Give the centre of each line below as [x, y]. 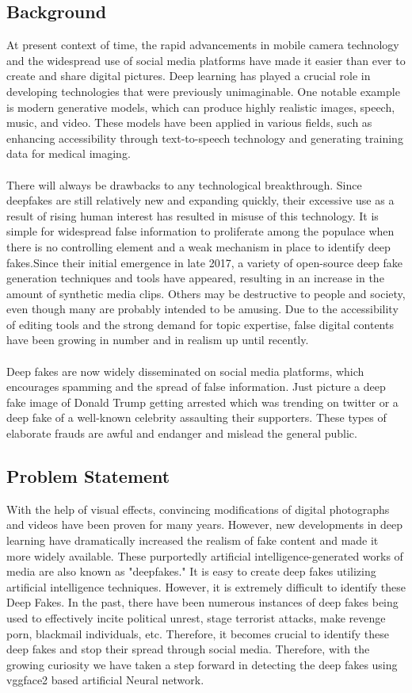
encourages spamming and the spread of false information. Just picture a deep [196, 387]
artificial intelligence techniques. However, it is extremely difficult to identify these [206, 586]
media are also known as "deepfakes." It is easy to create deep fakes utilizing [191, 571]
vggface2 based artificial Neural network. [105, 680]
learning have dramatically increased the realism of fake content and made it [193, 540]
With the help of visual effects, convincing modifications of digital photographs [198, 509]
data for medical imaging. [69, 153]
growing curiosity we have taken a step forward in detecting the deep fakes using [202, 664]
